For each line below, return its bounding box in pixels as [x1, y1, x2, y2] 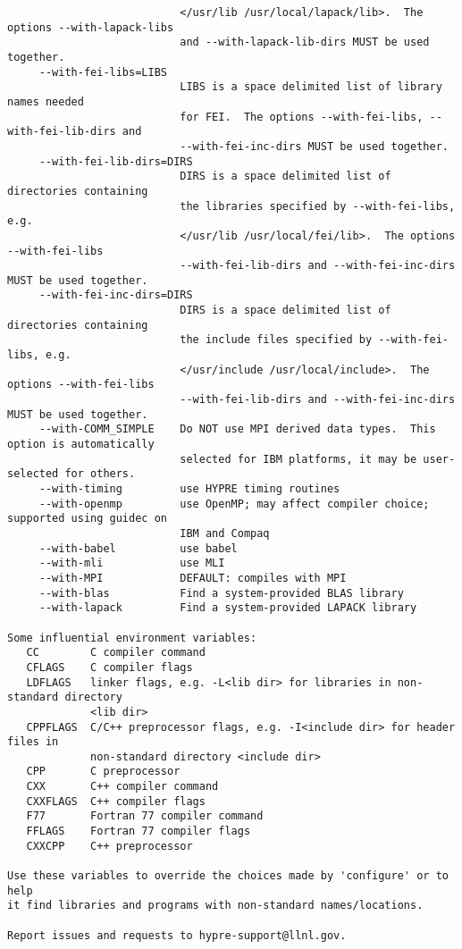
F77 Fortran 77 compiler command [26, 810, 264, 823]
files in [7, 735, 59, 749]
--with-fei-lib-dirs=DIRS [38, 155, 193, 168]
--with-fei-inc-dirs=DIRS [38, 289, 193, 302]
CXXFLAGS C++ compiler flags [26, 794, 206, 808]
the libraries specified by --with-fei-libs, [180, 199, 456, 213]
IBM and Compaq [180, 526, 270, 540]
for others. [64, 467, 136, 481]
